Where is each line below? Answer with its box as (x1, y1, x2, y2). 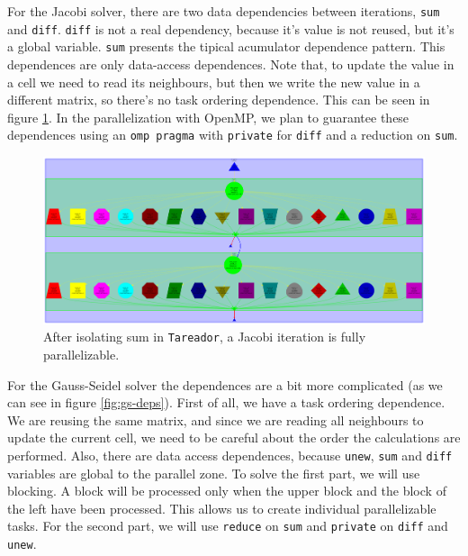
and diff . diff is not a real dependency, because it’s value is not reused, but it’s (7, 19, 454, 38)
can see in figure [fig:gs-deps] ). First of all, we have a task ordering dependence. (7, 393, 445, 412)
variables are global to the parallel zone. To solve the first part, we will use (7, 463, 420, 482)
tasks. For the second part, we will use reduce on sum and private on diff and (7, 516, 448, 535)
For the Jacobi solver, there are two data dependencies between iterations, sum (7, 2, 440, 20)
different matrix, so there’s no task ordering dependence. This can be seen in (7, 90, 430, 109)
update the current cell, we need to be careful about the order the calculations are (7, 428, 461, 447)
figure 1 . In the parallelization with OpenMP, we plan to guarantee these (7, 107, 409, 126)
